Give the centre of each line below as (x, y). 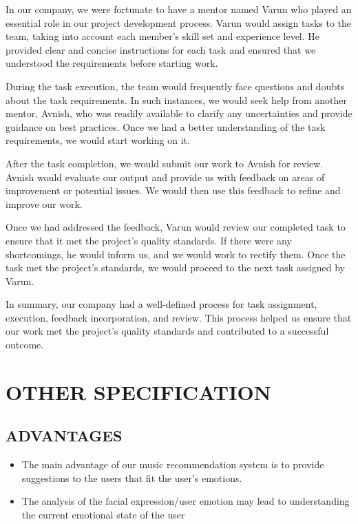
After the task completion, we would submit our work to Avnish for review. (165, 163)
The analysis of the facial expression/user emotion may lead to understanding (186, 501)
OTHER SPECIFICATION (138, 391)
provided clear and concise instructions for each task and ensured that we (161, 49)
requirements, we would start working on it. (98, 140)
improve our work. (44, 203)
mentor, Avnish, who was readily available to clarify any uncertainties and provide (179, 113)
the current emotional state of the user (103, 515)
